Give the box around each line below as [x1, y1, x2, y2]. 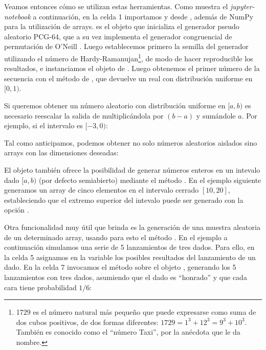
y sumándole [196, 110, 236, 121]
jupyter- [230, 1, 255, 11]
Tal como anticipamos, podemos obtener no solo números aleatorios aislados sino [4, 137, 257, 148]
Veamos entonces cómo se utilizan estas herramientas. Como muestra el [4, 1, 228, 11]
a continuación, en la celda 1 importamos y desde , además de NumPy [33, 11, 254, 21]
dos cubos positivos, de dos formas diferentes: [16, 316, 159, 327]
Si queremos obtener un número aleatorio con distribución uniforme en [4, 100, 226, 110]
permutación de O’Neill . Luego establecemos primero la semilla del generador [4, 41, 249, 52]
